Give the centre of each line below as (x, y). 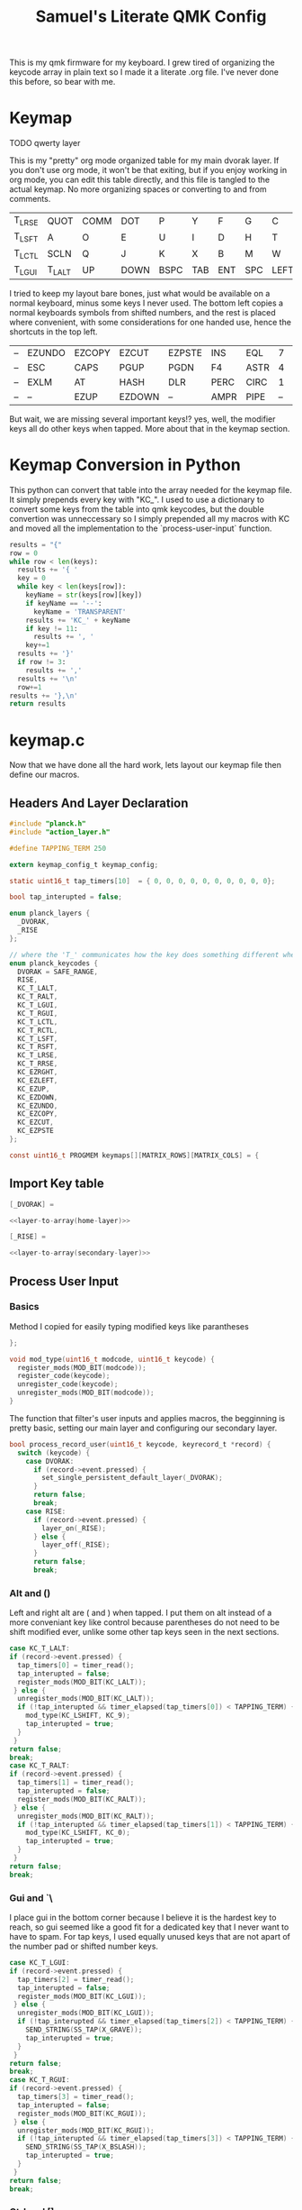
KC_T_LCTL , (38, 1022)
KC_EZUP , (34, 1089)
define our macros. (44, 775)
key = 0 (32, 579)
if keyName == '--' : (64, 603)
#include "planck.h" (48, 824)
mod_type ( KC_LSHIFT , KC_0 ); (78, 1833)
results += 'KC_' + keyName (78, 620)
